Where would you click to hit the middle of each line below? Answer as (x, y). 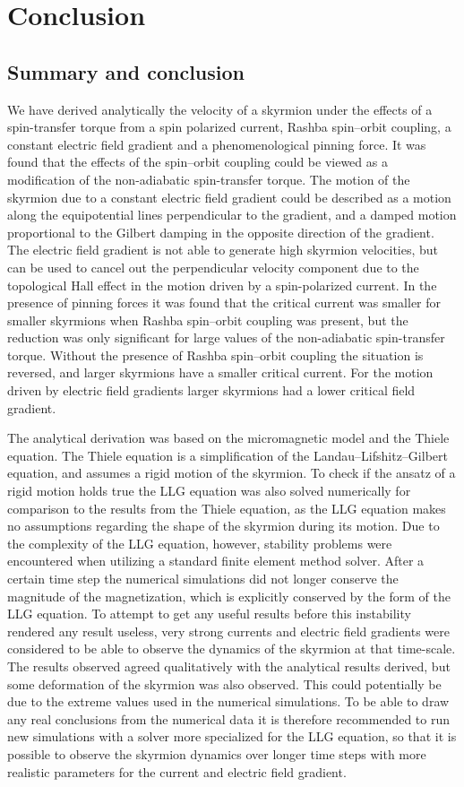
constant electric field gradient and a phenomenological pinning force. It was (217, 144)
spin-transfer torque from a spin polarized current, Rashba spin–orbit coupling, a (229, 127)
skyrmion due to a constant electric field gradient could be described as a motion (229, 197)
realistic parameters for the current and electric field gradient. (177, 771)
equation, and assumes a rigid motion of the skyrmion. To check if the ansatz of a (232, 473)
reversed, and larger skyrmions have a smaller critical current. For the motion (220, 372)
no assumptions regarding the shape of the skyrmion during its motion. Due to (223, 526)
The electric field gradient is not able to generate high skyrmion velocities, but (223, 250)
